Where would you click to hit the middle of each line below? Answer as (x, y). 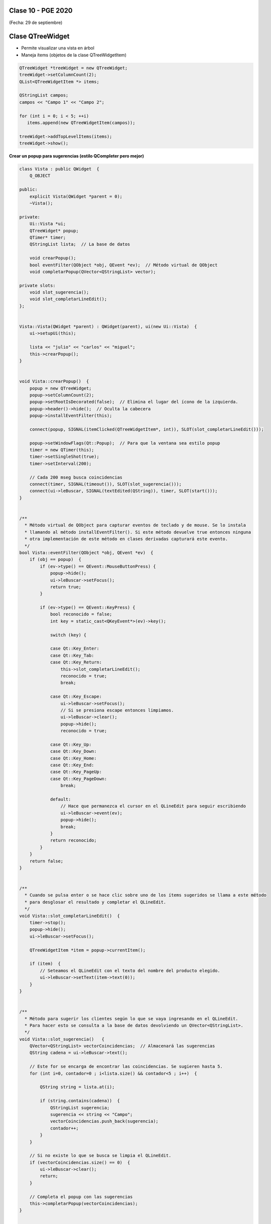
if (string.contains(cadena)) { (80, 1101)
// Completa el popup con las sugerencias (81, 1197)
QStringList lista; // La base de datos (80, 244)
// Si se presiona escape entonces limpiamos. (117, 710)
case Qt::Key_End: (72, 765)
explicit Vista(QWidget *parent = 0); (76, 196)
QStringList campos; (44, 95)
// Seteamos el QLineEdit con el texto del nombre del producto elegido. (130, 970)
